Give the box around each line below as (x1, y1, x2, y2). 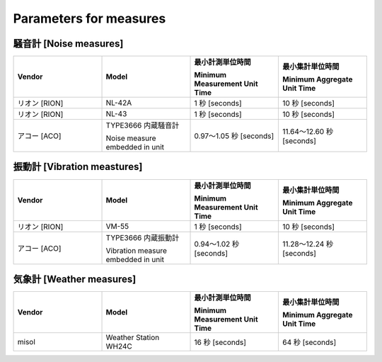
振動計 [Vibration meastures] (13, 161, 143, 173)
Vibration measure (105, 245, 168, 255)
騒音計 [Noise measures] (13, 38, 124, 50)
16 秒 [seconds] (194, 337, 247, 347)
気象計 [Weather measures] (13, 273, 137, 285)
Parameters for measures (13, 11, 166, 26)
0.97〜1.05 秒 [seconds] (194, 131, 274, 141)
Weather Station (105, 333, 160, 343)
